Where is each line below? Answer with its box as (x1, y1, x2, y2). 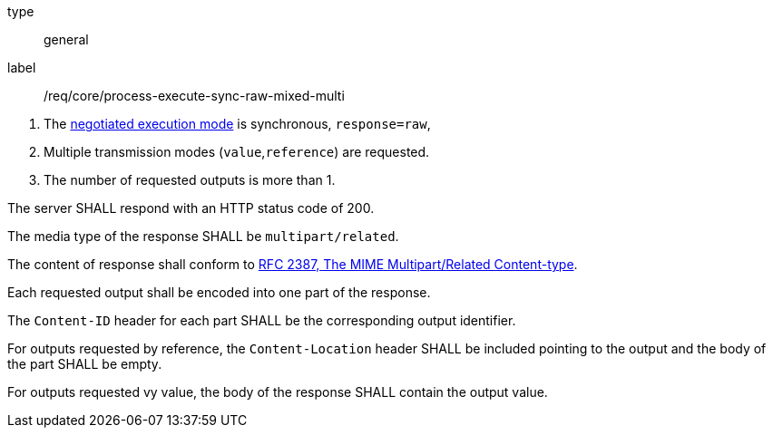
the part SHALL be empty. (7, 356, 162, 372)
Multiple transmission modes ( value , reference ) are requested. (44, 144, 430, 159)
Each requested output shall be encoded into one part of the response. (7, 285, 431, 300)
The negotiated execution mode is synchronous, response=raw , (44, 116, 431, 131)
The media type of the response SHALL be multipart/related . (7, 228, 399, 244)
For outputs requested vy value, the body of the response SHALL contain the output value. (7, 384, 548, 400)
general (44, 32, 89, 47)
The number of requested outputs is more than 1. (44, 172, 336, 188)
